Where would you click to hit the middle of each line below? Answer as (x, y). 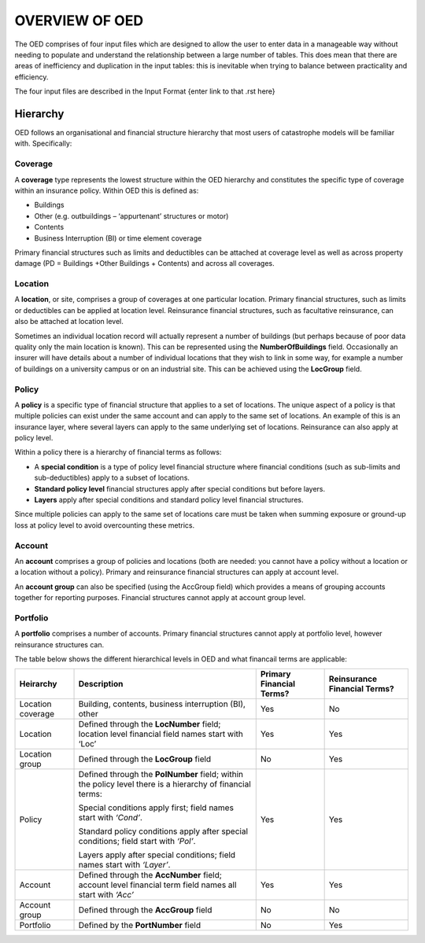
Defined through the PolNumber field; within (161, 775)
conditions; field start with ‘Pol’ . (137, 842)
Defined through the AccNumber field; (150, 875)
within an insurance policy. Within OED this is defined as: (107, 190)
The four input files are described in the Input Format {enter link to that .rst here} (145, 91)
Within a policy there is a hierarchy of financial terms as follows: (118, 452)
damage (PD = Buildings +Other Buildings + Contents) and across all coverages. (144, 263)
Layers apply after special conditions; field (157, 855)
